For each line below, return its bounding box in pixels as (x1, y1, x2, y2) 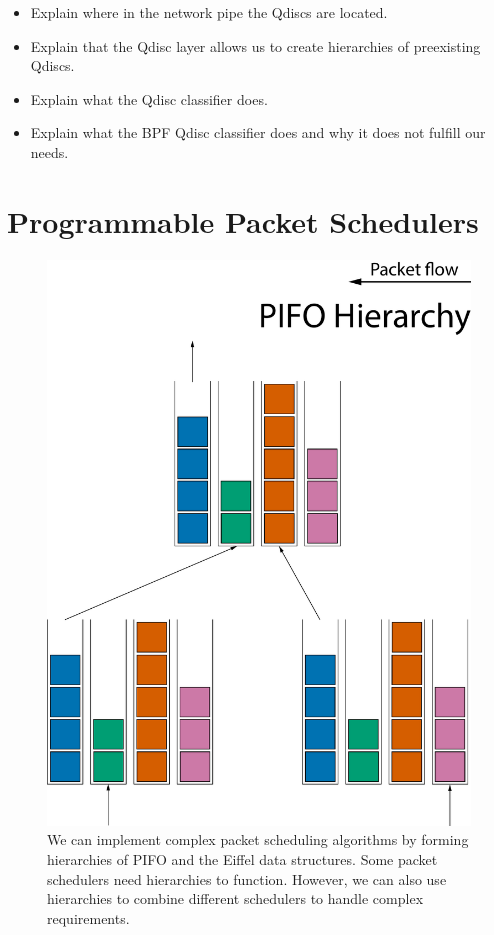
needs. (30, 141, 69, 162)
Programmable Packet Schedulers (7, 200, 479, 241)
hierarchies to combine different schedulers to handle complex (47, 888, 424, 909)
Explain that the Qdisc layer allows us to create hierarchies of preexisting (30, 35, 481, 56)
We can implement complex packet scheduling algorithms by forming (47, 829, 469, 850)
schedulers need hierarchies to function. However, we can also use (47, 868, 447, 889)
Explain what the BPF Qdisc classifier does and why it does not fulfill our (30, 122, 486, 143)
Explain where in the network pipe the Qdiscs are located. (30, 2, 388, 22)
